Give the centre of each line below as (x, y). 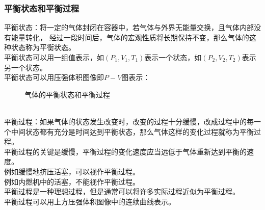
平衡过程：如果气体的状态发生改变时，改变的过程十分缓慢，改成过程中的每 (129, 121)
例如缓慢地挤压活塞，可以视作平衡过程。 (72, 171)
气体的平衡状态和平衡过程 (67, 94)
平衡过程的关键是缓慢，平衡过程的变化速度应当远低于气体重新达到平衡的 (125, 151)
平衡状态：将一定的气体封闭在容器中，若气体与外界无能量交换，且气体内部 (129, 27)
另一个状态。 (25, 67)
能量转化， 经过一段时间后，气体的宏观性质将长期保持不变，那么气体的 (130, 37)
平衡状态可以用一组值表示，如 (54, 57)
